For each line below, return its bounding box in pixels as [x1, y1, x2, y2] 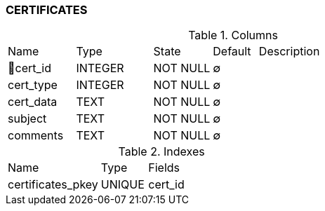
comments [8, 128, 64, 143]
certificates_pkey [8, 177, 98, 192]
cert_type [8, 78, 58, 93]
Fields [148, 161, 180, 175]
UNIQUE [100, 177, 145, 192]
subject [8, 111, 47, 126]
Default [213, 44, 251, 59]
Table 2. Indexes [118, 144, 205, 159]
